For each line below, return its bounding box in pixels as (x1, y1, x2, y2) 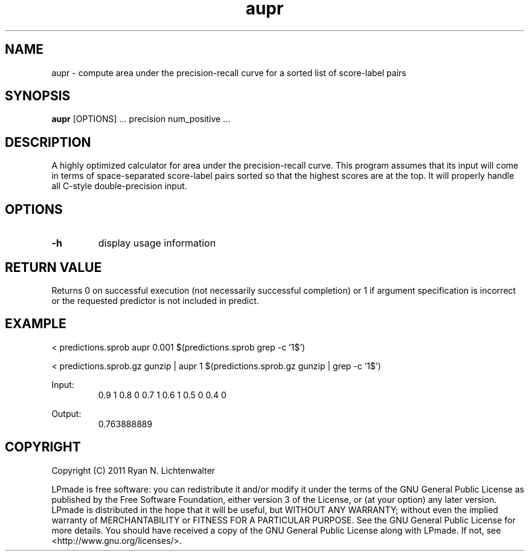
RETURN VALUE (5, 259, 102, 275)
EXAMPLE (5, 316, 66, 332)
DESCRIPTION (5, 134, 91, 150)
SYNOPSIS (5, 88, 71, 104)
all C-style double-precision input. (51, 181, 187, 192)
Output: (51, 408, 82, 419)
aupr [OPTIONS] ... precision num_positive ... (51, 114, 231, 124)
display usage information (98, 237, 216, 250)
